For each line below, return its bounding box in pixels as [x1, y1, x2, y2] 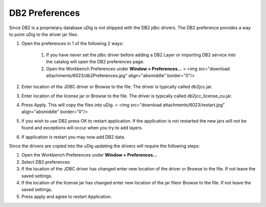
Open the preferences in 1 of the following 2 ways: [21, 41, 124, 46]
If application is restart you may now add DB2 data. [21, 134, 126, 140]
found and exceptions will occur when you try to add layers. [21, 125, 143, 131]
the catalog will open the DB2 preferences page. [46, 59, 145, 65]
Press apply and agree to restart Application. [21, 193, 112, 200]
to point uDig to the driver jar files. [9, 31, 79, 37]
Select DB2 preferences [21, 159, 70, 165]
